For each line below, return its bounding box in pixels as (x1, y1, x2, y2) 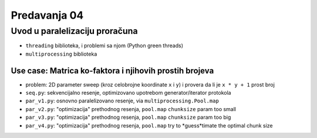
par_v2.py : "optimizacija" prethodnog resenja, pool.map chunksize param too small (25, 105, 237, 112)
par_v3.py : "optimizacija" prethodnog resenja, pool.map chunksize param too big (25, 114, 231, 121)
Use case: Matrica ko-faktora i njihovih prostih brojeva (11, 65, 214, 75)
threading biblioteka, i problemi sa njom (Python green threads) (25, 42, 183, 49)
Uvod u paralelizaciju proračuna (11, 26, 138, 36)
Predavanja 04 (11, 9, 84, 22)
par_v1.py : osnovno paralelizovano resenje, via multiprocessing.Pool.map (25, 97, 220, 105)
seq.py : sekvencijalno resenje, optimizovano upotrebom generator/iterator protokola (25, 89, 231, 96)
